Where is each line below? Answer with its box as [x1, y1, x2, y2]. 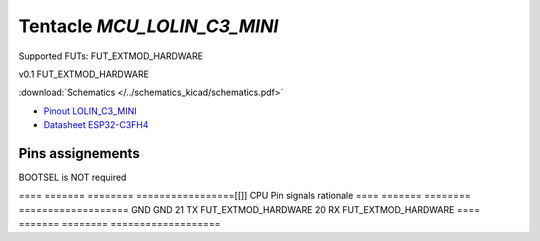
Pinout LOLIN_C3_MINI [43, 105, 137, 117]
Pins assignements [18, 145, 140, 162]
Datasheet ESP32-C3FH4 [43, 119, 149, 131]
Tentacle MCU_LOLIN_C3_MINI [18, 15, 279, 37]
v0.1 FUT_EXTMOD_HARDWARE [18, 68, 150, 80]
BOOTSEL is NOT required [18, 171, 127, 184]
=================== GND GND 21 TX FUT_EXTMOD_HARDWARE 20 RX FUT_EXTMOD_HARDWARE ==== [18, 203, 480, 215]
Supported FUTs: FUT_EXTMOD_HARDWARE [18, 50, 204, 62]
